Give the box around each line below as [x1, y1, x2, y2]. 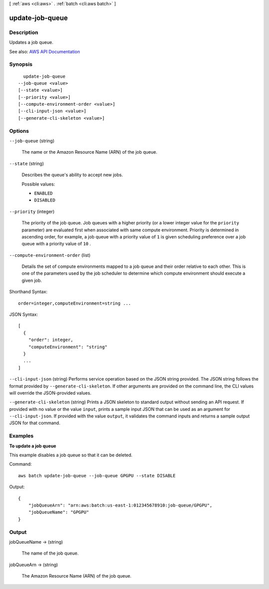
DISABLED [34, 197, 56, 203]
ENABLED [34, 190, 53, 196]
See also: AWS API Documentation [9, 48, 80, 54]
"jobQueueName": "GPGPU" [28, 509, 89, 515]
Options [9, 127, 29, 134]
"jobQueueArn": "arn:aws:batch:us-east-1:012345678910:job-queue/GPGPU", [28, 502, 213, 508]
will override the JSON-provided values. [9, 390, 92, 396]
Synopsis [9, 61, 32, 68]
